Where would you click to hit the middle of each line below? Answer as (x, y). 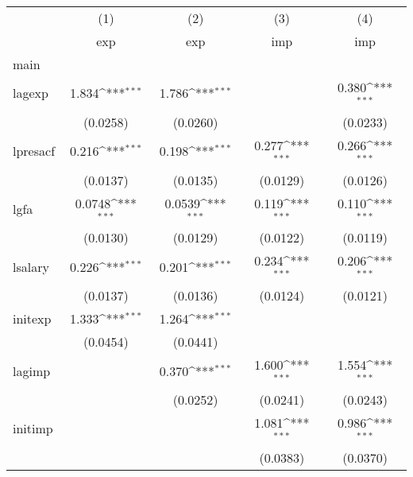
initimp (33, 429)
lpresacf (34, 151)
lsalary (31, 266)
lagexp (31, 93)
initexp (32, 319)
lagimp (32, 370)
